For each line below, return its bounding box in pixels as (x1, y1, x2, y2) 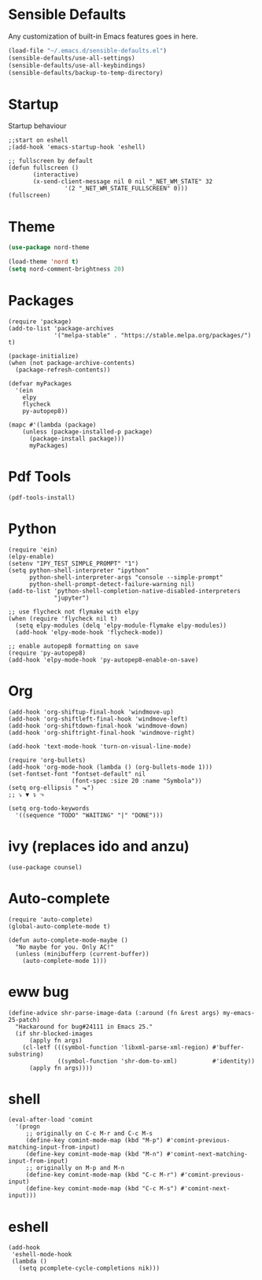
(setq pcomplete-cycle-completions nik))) (18, 1264, 160, 1272)
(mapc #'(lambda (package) (8, 421, 97, 429)
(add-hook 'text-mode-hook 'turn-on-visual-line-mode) (8, 742, 192, 751)
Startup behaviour (8, 121, 67, 131)
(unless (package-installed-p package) (22, 427, 153, 436)
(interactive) (32, 171, 79, 179)
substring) (8, 1050, 44, 1058)
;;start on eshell (8, 136, 68, 145)
